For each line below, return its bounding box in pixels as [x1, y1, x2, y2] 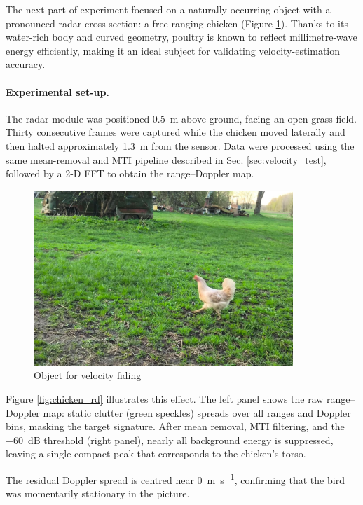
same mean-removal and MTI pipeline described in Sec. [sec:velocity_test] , [6, 152, 327, 167]
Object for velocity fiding [34, 368, 142, 382]
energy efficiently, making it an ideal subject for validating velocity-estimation [6, 43, 341, 57]
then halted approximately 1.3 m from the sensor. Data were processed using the [6, 138, 355, 153]
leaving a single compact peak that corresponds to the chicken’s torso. [6, 446, 306, 461]
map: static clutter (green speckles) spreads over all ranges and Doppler [43, 405, 351, 420]
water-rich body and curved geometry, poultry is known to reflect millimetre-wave [6, 29, 357, 44]
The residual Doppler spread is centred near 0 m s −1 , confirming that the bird [6, 470, 345, 487]
